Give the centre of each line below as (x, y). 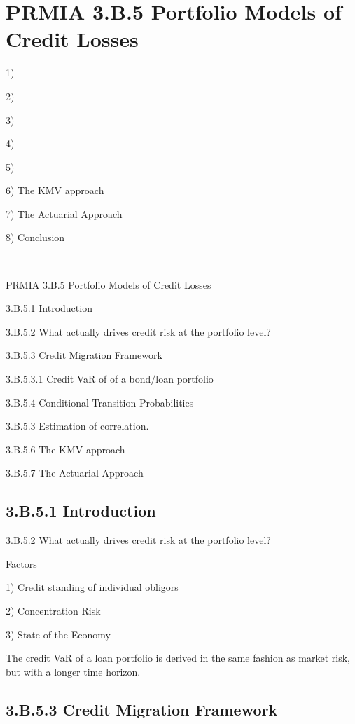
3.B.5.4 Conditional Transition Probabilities (100, 402)
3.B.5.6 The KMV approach (65, 449)
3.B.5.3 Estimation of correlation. (77, 426)
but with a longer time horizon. (73, 671)
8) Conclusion (35, 237)
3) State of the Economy (58, 634)
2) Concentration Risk (53, 610)
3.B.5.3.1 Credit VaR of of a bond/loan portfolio (110, 379)
